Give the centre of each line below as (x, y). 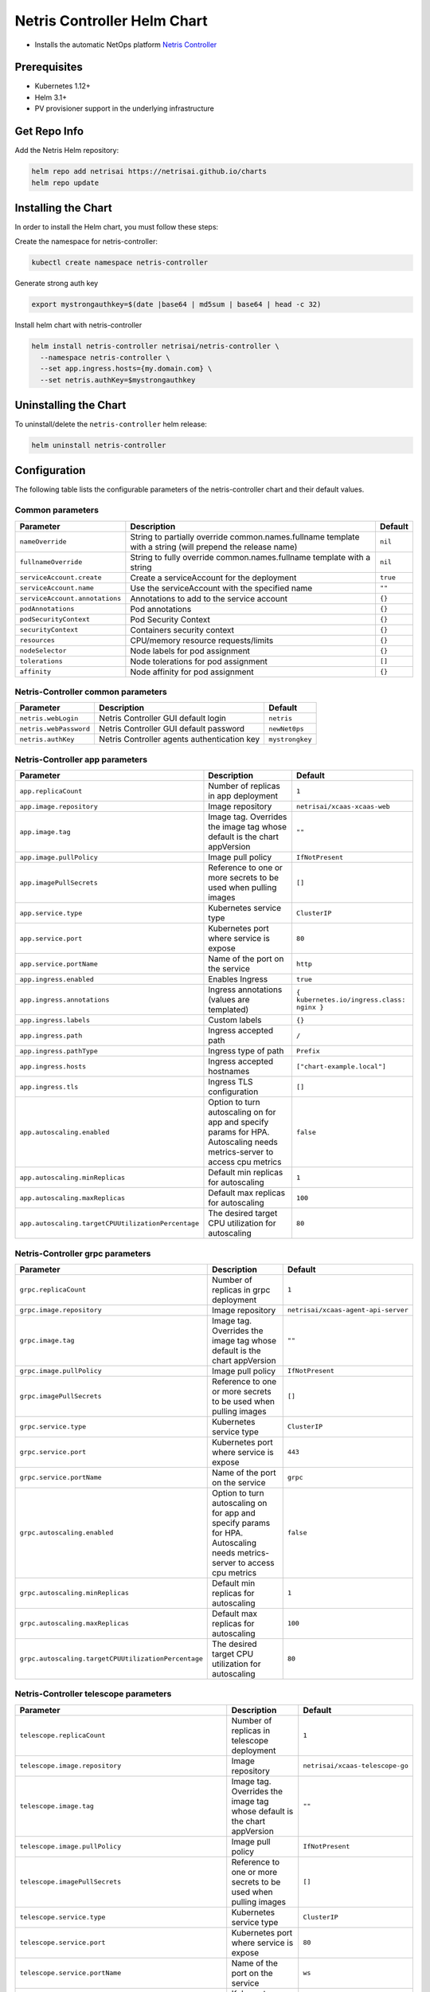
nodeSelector (43, 651)
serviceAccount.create (61, 578)
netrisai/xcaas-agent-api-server (348, 1310)
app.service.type (51, 913)
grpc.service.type (53, 1427)
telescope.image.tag (57, 1806)
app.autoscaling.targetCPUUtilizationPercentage (109, 1223)
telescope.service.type (63, 1917)
